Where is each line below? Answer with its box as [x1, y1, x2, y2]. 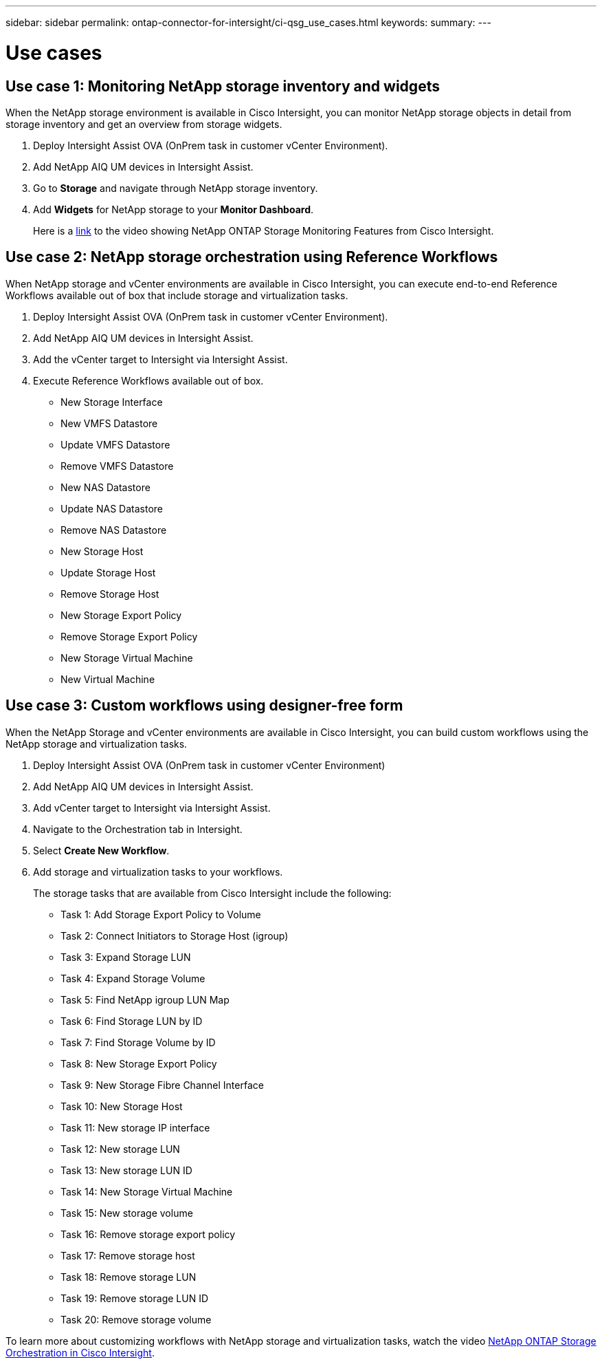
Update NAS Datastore [60, 502, 163, 515]
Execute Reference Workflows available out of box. [33, 374, 264, 387]
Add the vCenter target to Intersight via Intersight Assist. [33, 353, 288, 365]
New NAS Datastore [60, 481, 150, 493]
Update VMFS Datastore [60, 438, 170, 451]
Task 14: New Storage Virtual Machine [60, 1185, 233, 1198]
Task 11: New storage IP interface [60, 1121, 210, 1134]
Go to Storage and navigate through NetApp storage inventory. [33, 182, 318, 194]
